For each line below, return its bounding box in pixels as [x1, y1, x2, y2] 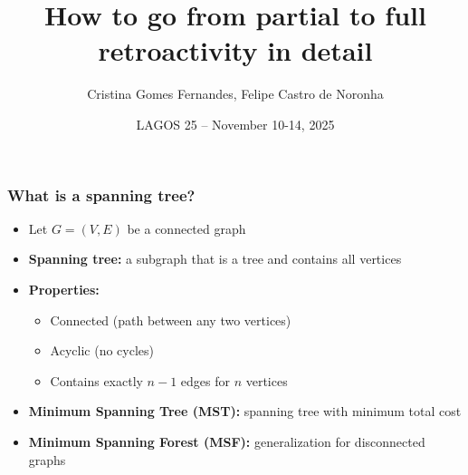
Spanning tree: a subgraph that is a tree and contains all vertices [28, 249, 402, 268]
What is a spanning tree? [7, 183, 196, 206]
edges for [180, 371, 230, 390]
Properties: [28, 279, 100, 298]
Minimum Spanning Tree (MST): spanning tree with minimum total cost [28, 402, 462, 421]
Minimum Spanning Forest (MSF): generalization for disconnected [28, 431, 425, 451]
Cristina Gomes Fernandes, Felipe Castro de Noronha [87, 84, 384, 103]
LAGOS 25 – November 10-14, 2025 [136, 114, 335, 133]
